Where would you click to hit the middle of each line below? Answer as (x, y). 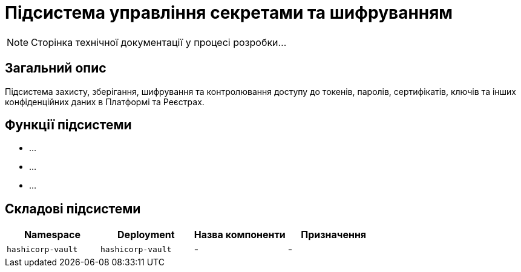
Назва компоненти (240, 235)
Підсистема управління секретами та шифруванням (229, 13)
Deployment (146, 235)
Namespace (52, 235)
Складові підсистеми (73, 209)
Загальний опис (56, 68)
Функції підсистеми (68, 125)
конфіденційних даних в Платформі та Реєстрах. (105, 102)
